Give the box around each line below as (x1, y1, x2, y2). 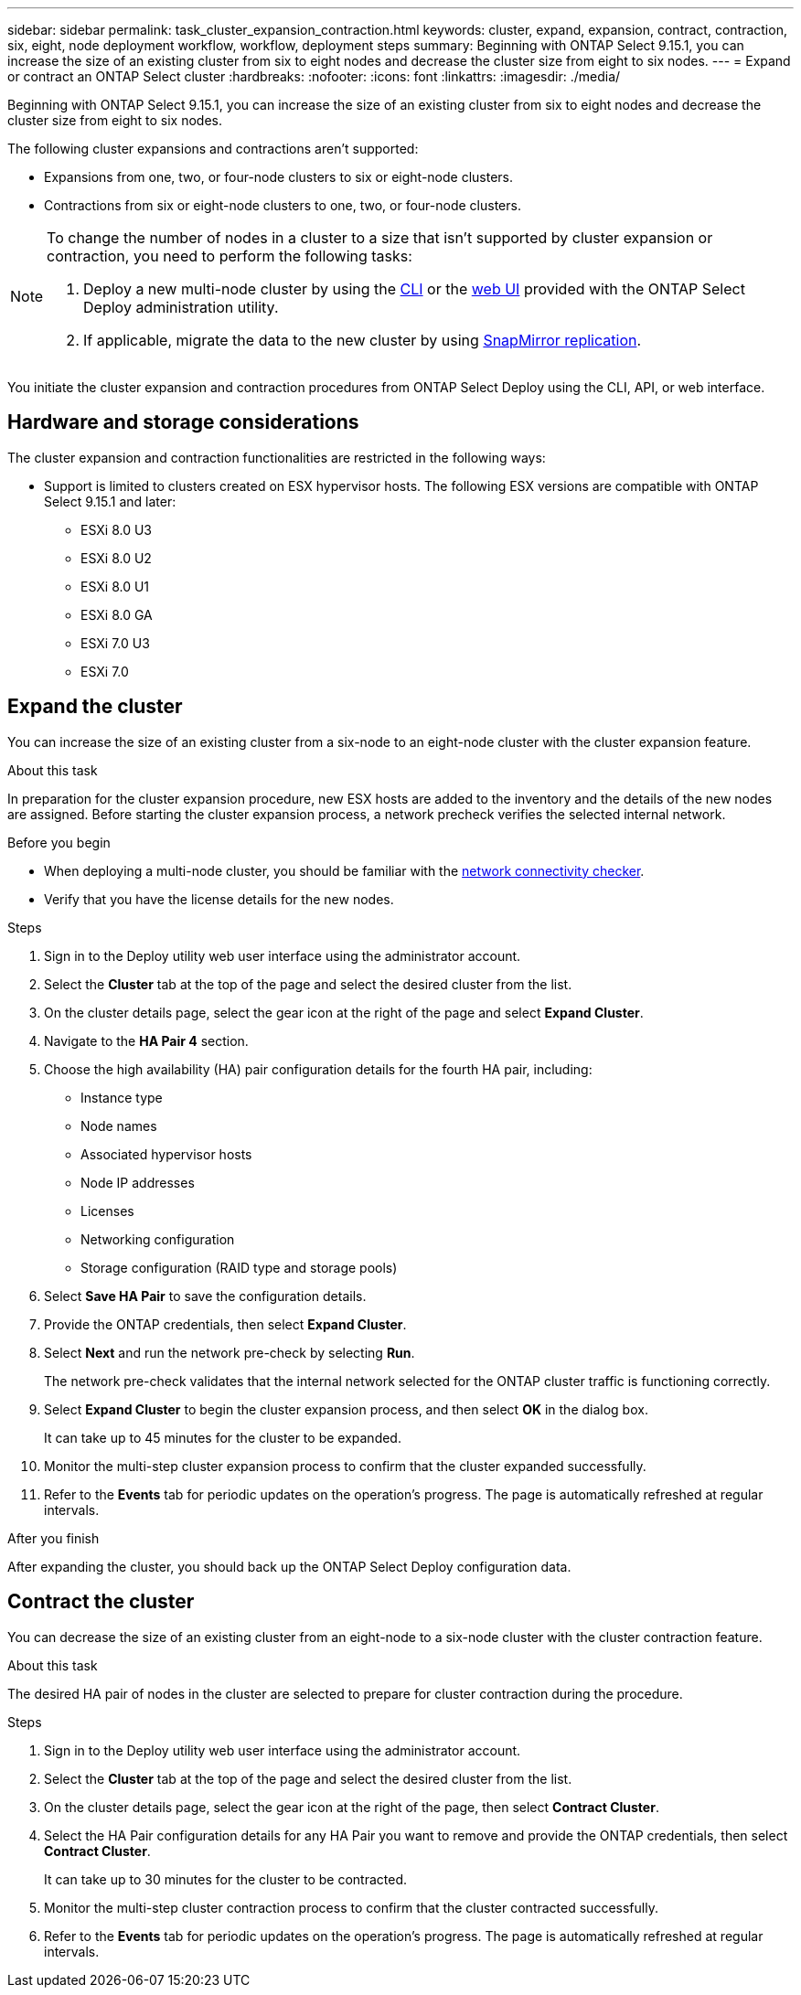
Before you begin (7, 834, 111, 850)
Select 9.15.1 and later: (44, 493, 176, 509)
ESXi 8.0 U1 (80, 578, 150, 594)
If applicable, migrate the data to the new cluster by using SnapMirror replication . (83, 331, 642, 349)
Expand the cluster (7, 695, 183, 719)
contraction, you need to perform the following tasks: (47, 247, 412, 265)
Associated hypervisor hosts (80, 1146, 252, 1162)
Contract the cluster (7, 1590, 195, 1614)
